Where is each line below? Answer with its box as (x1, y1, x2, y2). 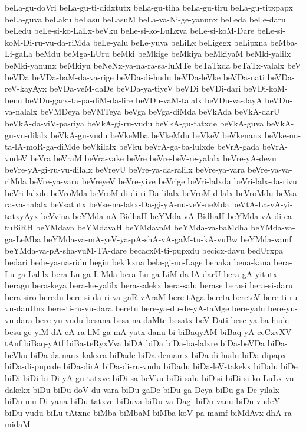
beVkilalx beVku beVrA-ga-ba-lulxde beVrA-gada (82, 140, 259, 152)
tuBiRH (5, 221, 33, 233)
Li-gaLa (5, 47, 33, 60)
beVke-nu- (264, 128, 301, 141)
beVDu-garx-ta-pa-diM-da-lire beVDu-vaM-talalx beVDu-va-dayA (25, 93, 262, 106)
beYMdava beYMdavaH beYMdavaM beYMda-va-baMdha (35, 221, 248, 233)
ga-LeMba (5, 232, 41, 245)
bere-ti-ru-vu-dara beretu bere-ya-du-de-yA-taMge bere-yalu (47, 302, 265, 314)
